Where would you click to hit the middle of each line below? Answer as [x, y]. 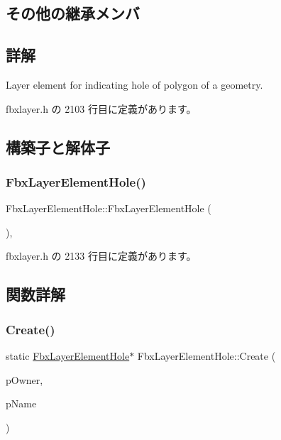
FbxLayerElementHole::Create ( [206, 355]
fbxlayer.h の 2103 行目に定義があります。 [101, 108]
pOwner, [24, 379]
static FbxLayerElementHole [68, 355]
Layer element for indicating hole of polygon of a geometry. [134, 84]
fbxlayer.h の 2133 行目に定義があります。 [101, 256]
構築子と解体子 [58, 147]
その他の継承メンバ [73, 13]
